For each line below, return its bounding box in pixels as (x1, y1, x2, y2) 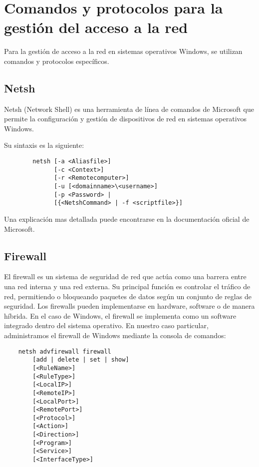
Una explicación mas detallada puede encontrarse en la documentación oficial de (4, 214, 250, 224)
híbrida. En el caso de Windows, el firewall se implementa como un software (4, 310, 237, 321)
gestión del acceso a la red (4, 17, 188, 37)
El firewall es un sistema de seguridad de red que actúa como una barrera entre (4, 271, 247, 282)
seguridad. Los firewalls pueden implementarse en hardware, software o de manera (4, 301, 255, 311)
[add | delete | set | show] (32, 356, 129, 364)
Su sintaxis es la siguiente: (4, 140, 84, 150)
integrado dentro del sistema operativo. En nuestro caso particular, (4, 320, 209, 331)
